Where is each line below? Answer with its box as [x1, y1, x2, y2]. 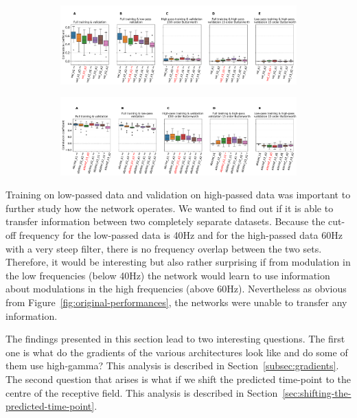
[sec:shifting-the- [282, 385, 352, 399]
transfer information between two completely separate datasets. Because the [5, 214, 325, 229]
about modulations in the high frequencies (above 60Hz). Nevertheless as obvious [5, 281, 347, 296]
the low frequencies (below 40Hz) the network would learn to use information [5, 268, 330, 282]
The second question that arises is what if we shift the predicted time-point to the [5, 372, 351, 386]
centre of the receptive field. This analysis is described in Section [5, 385, 278, 399]
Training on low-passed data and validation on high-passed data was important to [5, 187, 351, 202]
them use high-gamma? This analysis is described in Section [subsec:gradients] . [5, 358, 339, 373]
